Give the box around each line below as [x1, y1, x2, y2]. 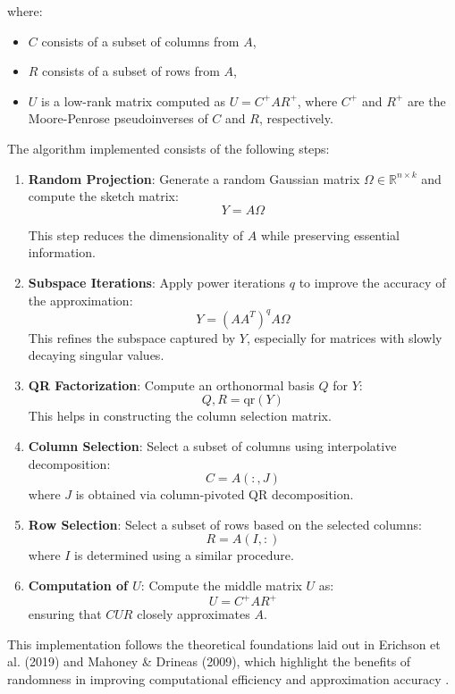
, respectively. [258, 109, 333, 128]
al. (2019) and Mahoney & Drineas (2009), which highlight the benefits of [7, 652, 411, 671]
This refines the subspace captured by [28, 328, 236, 347]
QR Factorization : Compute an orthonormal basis [28, 375, 315, 394]
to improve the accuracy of [299, 272, 446, 291]
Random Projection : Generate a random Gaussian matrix [28, 169, 360, 188]
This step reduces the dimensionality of [28, 225, 244, 244]
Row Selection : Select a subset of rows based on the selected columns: [28, 514, 422, 533]
